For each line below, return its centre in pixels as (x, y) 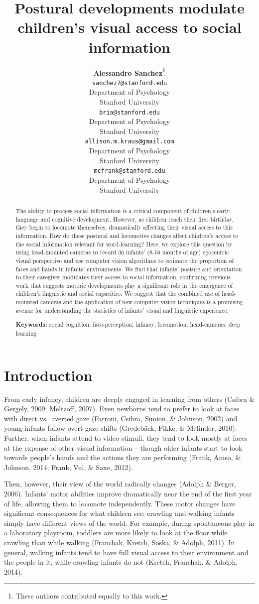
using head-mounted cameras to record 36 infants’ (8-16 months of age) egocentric (122, 252)
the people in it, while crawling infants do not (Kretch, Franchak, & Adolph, (121, 562)
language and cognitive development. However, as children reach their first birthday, (125, 219)
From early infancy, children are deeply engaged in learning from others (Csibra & (129, 399)
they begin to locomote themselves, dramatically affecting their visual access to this (124, 227)
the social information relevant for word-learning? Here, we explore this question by (124, 244)
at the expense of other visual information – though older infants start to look (123, 447)
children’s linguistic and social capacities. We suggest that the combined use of (118, 294)
